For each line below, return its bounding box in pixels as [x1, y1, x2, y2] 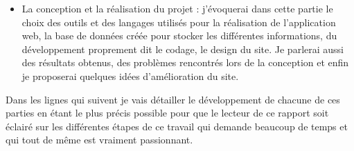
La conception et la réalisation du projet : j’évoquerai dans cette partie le [21, 1, 333, 15]
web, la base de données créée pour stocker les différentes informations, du [21, 28, 337, 43]
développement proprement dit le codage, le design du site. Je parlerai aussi [21, 41, 344, 56]
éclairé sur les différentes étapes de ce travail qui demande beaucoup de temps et [6, 119, 348, 133]
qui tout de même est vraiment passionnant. [6, 132, 193, 147]
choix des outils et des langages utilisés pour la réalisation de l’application [21, 14, 336, 29]
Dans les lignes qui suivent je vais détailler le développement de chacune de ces [6, 92, 340, 106]
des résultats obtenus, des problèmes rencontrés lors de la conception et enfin [21, 55, 349, 70]
